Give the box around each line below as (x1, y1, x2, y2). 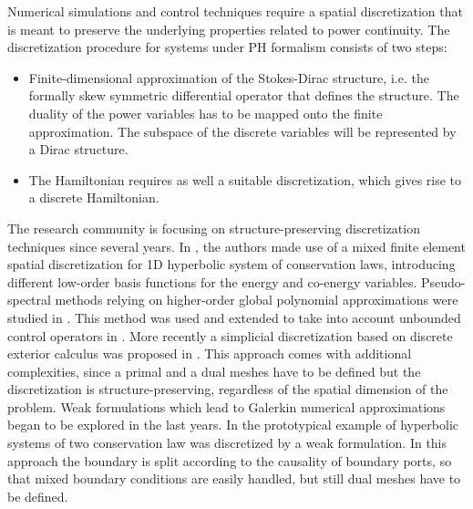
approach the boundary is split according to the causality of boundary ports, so (7, 451, 452, 470)
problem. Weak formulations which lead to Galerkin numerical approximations (7, 397, 446, 416)
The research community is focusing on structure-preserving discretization (7, 218, 420, 237)
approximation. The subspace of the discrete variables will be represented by (28, 121, 457, 140)
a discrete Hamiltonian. (28, 188, 159, 207)
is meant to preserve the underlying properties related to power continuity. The (7, 19, 450, 38)
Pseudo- (421, 272, 466, 291)
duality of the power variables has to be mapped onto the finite (28, 103, 383, 122)
